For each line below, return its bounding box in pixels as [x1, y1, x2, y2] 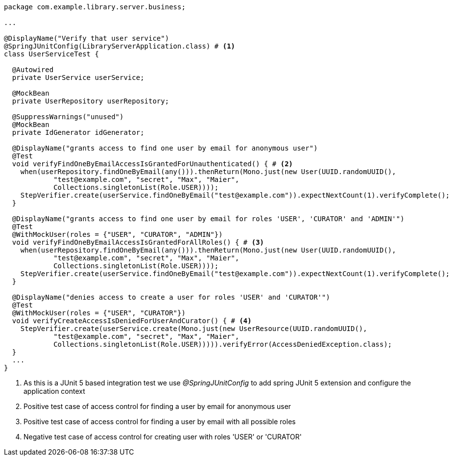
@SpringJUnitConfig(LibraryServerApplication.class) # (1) [4, 42, 236, 50]
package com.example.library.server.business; [4, 3, 186, 11]
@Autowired [12, 66, 54, 74]
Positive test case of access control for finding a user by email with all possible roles [24, 417, 296, 426]
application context [24, 387, 85, 395]
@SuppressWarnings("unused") [12, 113, 124, 121]
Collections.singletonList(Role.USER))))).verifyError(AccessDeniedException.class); [53, 340, 392, 348]
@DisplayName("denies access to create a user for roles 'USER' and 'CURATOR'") [12, 293, 330, 301]
